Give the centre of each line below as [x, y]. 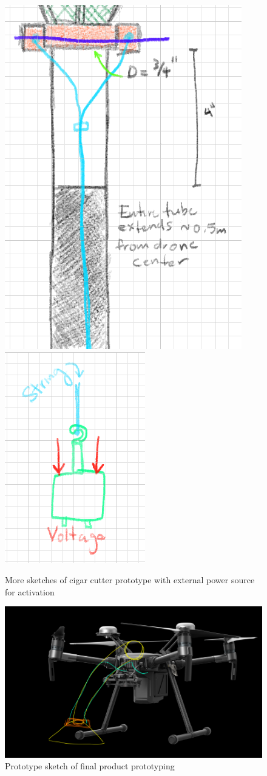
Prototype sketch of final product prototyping [90, 766]
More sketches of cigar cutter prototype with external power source [130, 580]
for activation [30, 591]
